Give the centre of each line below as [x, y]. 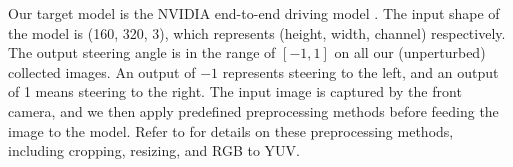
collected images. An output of [102, 71]
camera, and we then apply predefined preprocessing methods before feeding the [253, 110]
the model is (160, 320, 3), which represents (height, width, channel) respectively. [257, 32]
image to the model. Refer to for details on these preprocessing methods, [231, 130]
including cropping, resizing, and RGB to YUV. [154, 150]
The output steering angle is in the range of [142, 52]
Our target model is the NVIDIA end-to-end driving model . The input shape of [254, 13]
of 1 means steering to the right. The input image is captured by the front [235, 91]
